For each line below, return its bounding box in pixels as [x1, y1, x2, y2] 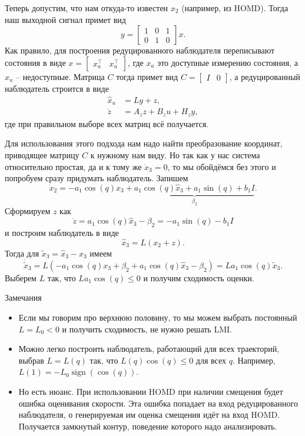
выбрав [18, 354, 44, 366]
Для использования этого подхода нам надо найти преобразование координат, [5, 137, 283, 149]
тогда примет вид [116, 70, 178, 82]
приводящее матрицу [5, 148, 79, 161]
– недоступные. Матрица [16, 70, 105, 82]
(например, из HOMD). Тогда [181, 2, 289, 14]
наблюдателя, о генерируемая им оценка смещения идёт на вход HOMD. [18, 408, 280, 421]
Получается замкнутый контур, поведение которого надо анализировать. [18, 420, 277, 432]
